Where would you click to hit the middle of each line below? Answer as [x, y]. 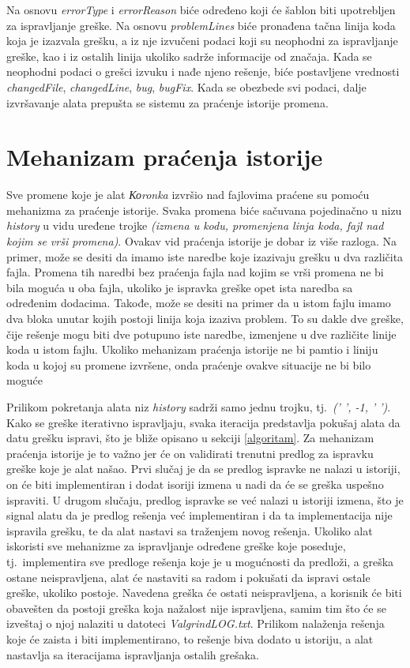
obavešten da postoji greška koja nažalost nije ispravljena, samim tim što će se [196, 608]
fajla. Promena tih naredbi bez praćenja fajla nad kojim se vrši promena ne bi [195, 272]
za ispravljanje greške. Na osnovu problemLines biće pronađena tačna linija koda [201, 25]
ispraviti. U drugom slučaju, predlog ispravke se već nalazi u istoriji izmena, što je [205, 499]
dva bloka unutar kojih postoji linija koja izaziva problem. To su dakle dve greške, [205, 319]
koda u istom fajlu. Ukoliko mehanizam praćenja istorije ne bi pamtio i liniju [192, 349]
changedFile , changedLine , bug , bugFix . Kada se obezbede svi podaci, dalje [186, 86]
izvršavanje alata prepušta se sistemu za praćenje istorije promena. [167, 102]
